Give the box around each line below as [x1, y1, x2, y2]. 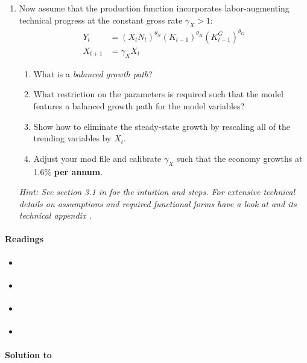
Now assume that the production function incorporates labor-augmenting [19, 2, 290, 14]
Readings [5, 233, 44, 245]
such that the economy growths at [176, 152, 303, 164]
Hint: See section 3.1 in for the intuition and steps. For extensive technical [19, 185, 296, 198]
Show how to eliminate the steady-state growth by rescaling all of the [33, 120, 290, 132]
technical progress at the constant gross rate [19, 13, 183, 26]
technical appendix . [19, 209, 92, 222]
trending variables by [33, 132, 112, 144]
